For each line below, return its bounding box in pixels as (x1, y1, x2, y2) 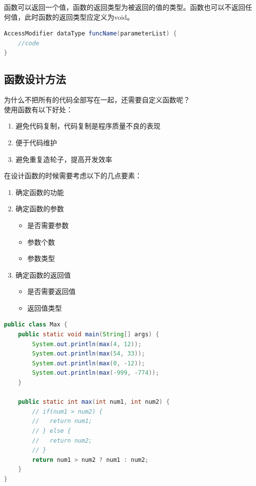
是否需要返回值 (27, 286, 76, 296)
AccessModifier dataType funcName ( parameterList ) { (4, 30, 177, 37)
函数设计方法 (4, 71, 66, 87)
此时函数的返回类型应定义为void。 (24, 11, 134, 22)
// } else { (32, 427, 71, 435)
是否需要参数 (27, 220, 69, 230)
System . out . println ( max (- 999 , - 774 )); (32, 369, 160, 377)
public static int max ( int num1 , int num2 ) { (18, 398, 170, 406)
